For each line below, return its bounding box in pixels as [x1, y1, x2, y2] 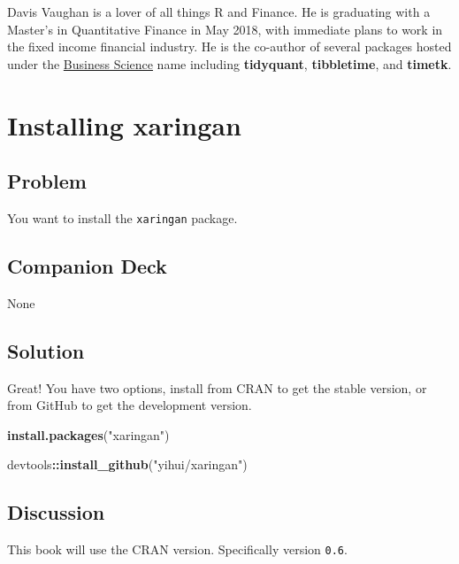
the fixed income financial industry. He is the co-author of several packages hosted [7, 37, 452, 56]
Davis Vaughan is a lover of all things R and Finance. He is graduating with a [7, 3, 431, 20]
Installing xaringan [7, 106, 241, 143]
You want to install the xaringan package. [7, 208, 238, 227]
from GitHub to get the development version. [7, 396, 252, 414]
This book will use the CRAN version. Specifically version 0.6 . [7, 540, 348, 559]
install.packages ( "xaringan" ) [7, 425, 170, 444]
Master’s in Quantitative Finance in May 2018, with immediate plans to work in [7, 19, 443, 38]
